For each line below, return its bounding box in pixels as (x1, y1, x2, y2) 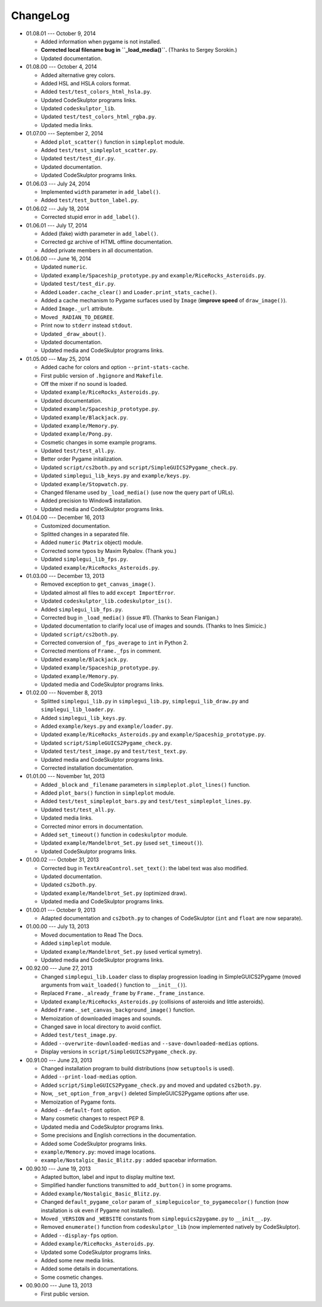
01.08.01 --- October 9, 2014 (26, 30, 96, 37)
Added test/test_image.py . (41, 1031, 117, 1039)
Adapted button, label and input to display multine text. (41, 1173, 176, 1181)
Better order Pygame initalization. (41, 455, 123, 462)
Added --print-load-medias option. (41, 1073, 137, 1080)
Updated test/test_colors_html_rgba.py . (41, 113, 157, 120)
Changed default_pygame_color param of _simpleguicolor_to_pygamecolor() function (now (41, 1198, 289, 1206)
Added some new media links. (41, 1256, 115, 1264)
